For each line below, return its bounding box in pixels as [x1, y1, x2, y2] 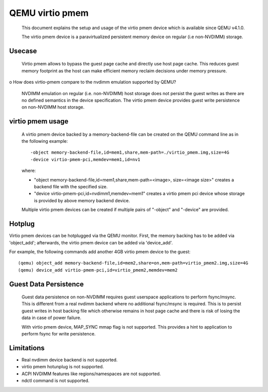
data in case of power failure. [21, 315, 81, 321]
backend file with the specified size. [34, 184, 108, 190]
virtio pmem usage [9, 117, 69, 126]
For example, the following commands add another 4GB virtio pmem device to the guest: [9, 248, 191, 255]
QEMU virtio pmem [9, 7, 89, 18]
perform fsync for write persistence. [21, 331, 96, 337]
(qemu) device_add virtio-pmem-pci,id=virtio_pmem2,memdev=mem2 [18, 267, 178, 273]
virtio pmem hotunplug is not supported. [21, 364, 104, 370]
